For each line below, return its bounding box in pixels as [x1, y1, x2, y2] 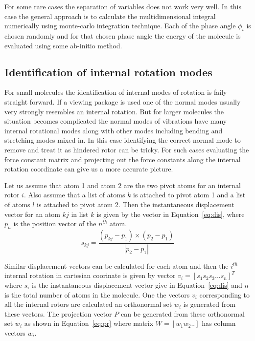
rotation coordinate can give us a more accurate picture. [4, 164, 173, 174]
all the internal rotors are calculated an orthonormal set [4, 299, 172, 309]
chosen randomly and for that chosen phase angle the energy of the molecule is [4, 30, 241, 41]
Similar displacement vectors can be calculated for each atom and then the [4, 260, 229, 271]
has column [202, 318, 236, 328]
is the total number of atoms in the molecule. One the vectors [4, 289, 190, 299]
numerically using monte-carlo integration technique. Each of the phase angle [4, 21, 236, 31]
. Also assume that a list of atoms [23, 190, 125, 200]
